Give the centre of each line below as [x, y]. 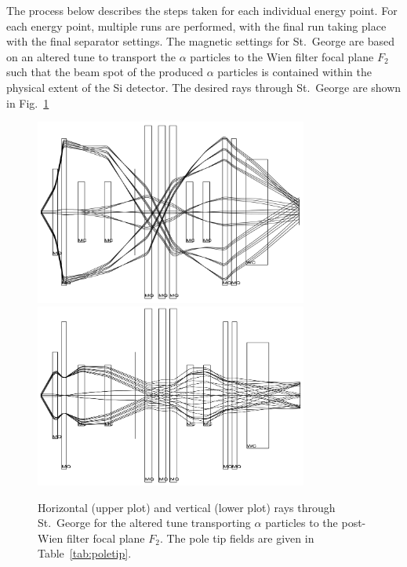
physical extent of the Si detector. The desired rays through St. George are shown [204, 87]
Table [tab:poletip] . [85, 553]
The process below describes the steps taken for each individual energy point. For [202, 10]
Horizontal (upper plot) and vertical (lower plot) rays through [187, 507]
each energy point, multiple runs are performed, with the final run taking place [196, 26]
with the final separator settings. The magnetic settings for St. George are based [201, 41]
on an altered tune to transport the [91, 56]
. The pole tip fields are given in [237, 538]
